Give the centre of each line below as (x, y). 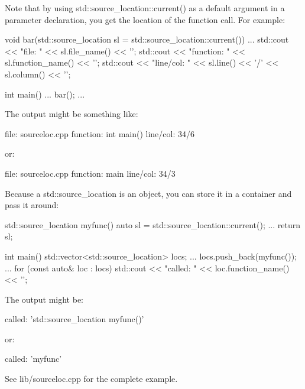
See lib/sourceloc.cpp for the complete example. (91, 379)
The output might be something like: (72, 114)
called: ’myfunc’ (33, 359)
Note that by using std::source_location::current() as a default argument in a (145, 8)
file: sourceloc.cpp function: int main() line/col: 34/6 (100, 133)
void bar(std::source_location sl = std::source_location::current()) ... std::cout (147, 39)
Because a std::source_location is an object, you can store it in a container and (148, 193)
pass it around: (32, 205)
